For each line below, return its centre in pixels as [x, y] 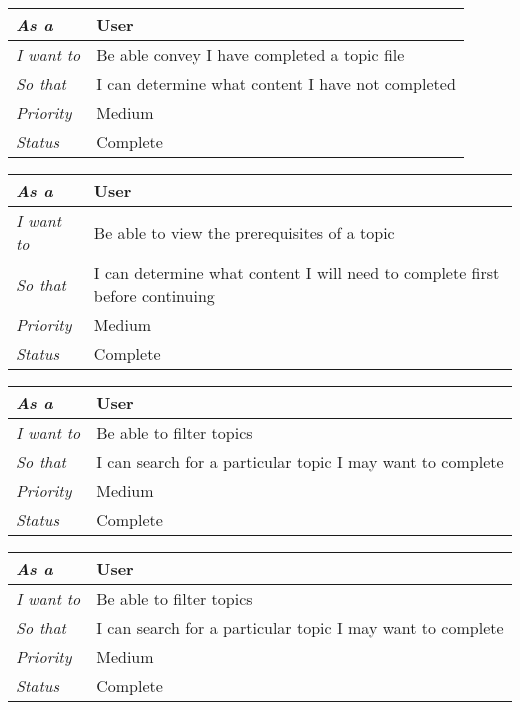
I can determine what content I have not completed [276, 83]
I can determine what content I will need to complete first [296, 272]
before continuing [154, 295]
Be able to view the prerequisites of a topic [244, 232]
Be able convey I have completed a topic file [250, 54]
